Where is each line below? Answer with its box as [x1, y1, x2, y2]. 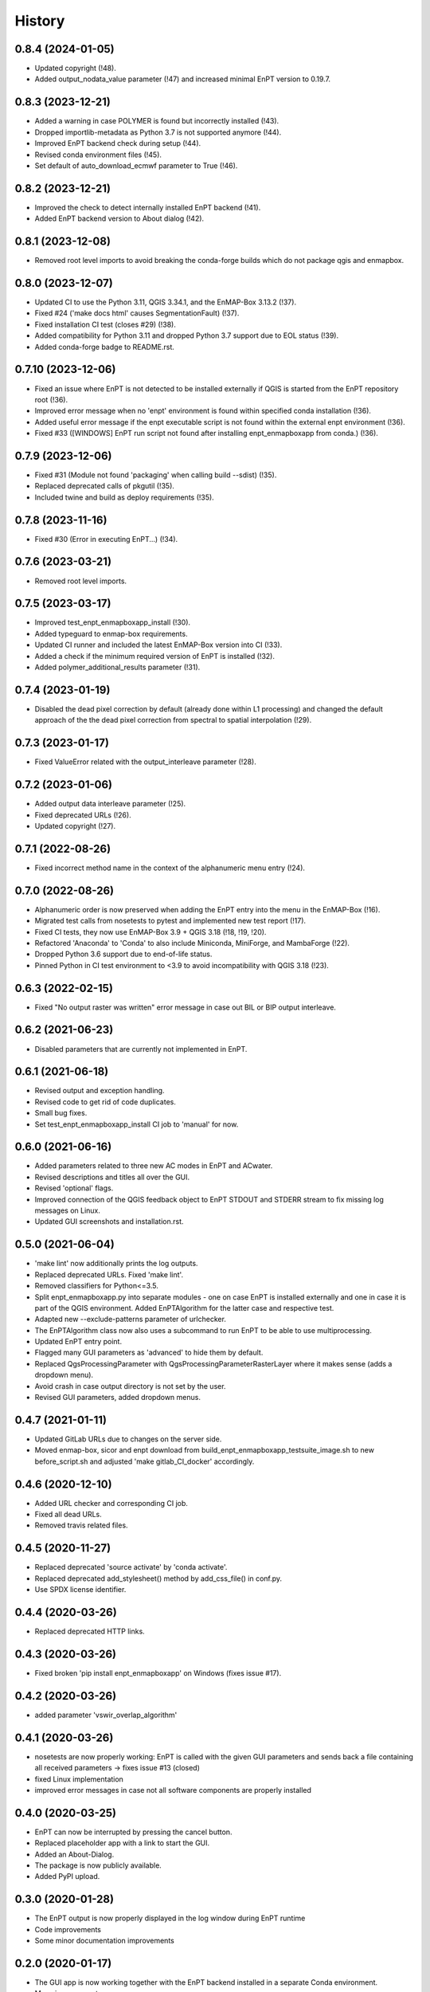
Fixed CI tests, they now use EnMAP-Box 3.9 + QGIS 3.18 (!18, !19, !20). [34, 927, 267, 936]
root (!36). [34, 394, 68, 404]
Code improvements [34, 1924, 101, 1934]
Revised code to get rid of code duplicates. [34, 1096, 177, 1107]
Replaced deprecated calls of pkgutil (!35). [34, 481, 175, 491]
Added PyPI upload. [34, 1872, 100, 1881]
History [14, 12, 65, 29]
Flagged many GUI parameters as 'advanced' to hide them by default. [34, 1347, 264, 1358]
